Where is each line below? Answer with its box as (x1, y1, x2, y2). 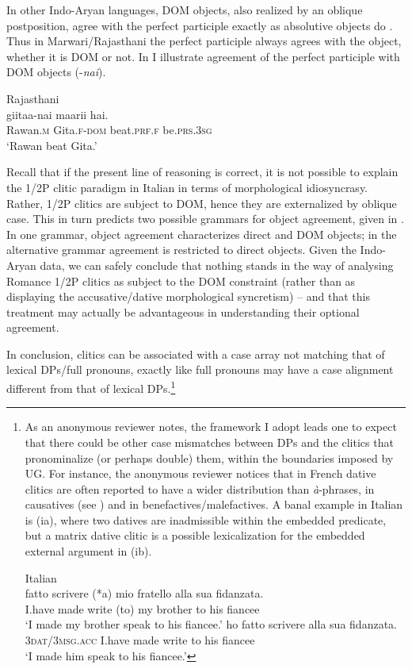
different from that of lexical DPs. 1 (6, 378, 176, 396)
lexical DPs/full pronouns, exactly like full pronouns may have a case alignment (6, 361, 394, 378)
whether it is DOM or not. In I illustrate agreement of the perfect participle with (6, 48, 400, 64)
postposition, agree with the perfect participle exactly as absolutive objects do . (6, 17, 393, 33)
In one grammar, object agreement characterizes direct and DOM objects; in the (6, 225, 397, 242)
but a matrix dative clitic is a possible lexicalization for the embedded (25, 527, 365, 544)
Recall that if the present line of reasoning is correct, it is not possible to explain (6, 163, 399, 180)
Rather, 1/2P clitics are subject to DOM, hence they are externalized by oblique (6, 194, 397, 211)
